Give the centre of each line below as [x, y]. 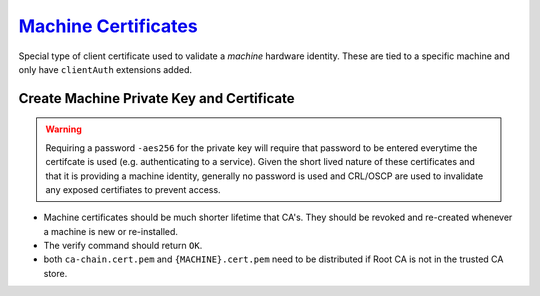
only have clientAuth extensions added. [105, 69]
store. [55, 273]
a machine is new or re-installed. [111, 231]
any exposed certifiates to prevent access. [133, 189]
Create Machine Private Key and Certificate [156, 98]
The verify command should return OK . [123, 246]
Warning [63, 129]
